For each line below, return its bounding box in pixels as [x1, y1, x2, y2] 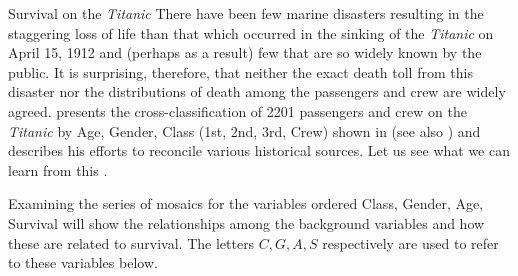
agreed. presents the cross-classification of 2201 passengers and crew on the [8, 100, 467, 121]
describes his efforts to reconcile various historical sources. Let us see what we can [8, 140, 510, 161]
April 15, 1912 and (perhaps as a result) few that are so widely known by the [8, 42, 482, 63]
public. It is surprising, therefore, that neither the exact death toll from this [8, 61, 473, 82]
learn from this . [8, 159, 108, 180]
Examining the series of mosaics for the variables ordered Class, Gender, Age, [8, 193, 484, 214]
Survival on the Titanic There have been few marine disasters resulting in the [8, 3, 484, 23]
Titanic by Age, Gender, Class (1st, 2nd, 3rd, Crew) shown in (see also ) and [8, 120, 481, 141]
